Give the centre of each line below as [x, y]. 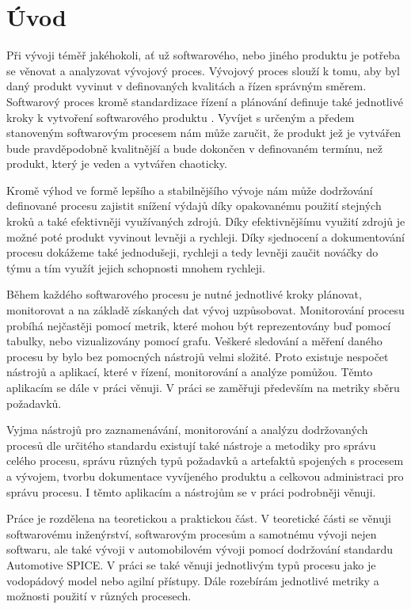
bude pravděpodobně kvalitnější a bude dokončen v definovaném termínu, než [195, 148]
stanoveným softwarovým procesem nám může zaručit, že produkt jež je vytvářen [204, 133]
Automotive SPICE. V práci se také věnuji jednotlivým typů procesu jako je [191, 564]
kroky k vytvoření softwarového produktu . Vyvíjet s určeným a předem [181, 117]
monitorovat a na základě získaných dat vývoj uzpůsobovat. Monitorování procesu [205, 310]
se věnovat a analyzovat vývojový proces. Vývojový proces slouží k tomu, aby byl [203, 70]
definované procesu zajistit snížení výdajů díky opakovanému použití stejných [194, 206]
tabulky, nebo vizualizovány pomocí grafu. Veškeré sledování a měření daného [194, 341]
